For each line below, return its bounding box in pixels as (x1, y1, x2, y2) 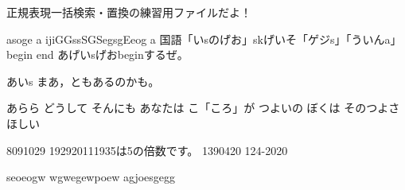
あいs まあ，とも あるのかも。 (6, 72, 160, 89)
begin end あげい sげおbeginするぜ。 (6, 46, 189, 63)
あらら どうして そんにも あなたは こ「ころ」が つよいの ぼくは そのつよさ (6, 99, 400, 116)
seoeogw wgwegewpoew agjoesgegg (6, 169, 176, 185)
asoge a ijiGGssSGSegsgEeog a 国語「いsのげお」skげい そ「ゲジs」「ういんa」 (6, 30, 402, 47)
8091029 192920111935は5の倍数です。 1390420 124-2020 (6, 142, 288, 158)
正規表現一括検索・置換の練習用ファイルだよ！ (6, 4, 251, 20)
